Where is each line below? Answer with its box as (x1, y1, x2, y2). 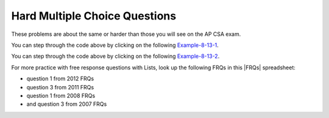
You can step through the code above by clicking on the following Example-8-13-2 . (11, 52, 220, 60)
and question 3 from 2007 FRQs (26, 100, 107, 108)
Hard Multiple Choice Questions (11, 9, 177, 23)
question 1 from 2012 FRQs (26, 75, 94, 82)
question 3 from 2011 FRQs (26, 83, 94, 91)
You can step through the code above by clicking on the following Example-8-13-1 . (11, 41, 219, 49)
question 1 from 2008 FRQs (26, 92, 96, 99)
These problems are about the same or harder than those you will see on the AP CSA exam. (11, 30, 241, 38)
